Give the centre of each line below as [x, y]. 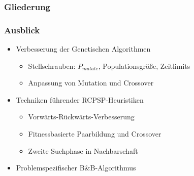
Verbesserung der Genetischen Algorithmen [83, 49]
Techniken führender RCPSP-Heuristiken [80, 99]
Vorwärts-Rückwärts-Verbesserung [81, 117]
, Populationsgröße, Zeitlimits [144, 65]
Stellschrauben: [52, 65]
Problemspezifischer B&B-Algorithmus [76, 168]
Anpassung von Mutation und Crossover [91, 83]
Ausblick [22, 30]
